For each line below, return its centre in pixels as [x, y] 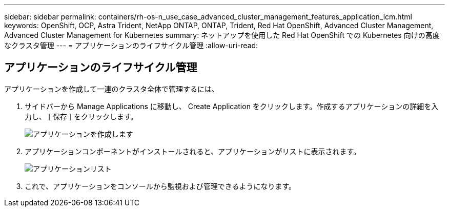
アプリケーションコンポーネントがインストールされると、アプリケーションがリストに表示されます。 [193, 151]
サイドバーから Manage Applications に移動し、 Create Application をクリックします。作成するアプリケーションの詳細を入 [232, 106]
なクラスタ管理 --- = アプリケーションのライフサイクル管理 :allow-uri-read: [131, 45]
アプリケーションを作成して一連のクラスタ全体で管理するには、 [112, 89]
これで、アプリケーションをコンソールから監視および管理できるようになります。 [160, 186]
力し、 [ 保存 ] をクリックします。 [81, 116]
